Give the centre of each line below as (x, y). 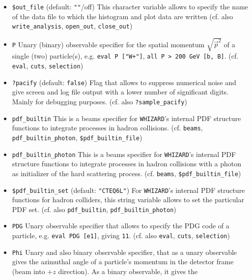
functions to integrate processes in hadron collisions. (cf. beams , (107, 128)
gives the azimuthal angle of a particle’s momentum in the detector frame (123, 262)
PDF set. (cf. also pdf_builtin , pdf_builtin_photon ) (94, 209)
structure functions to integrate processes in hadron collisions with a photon (127, 164)
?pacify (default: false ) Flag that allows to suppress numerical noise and (124, 82)
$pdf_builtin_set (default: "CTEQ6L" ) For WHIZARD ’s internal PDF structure (128, 190)
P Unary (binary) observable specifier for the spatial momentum (108, 44)
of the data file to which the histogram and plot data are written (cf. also (123, 16)
